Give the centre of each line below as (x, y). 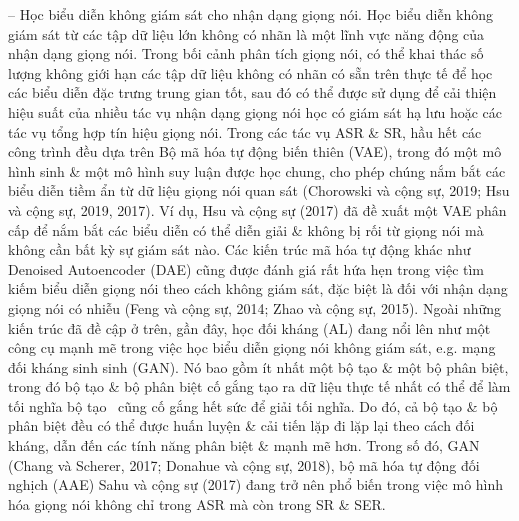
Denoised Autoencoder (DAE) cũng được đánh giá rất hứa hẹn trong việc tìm (246, 268)
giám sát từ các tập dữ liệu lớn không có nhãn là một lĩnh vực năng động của (246, 33)
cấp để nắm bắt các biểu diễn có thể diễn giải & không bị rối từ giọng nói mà (246, 229)
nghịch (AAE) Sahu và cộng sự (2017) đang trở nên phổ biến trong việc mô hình (256, 484)
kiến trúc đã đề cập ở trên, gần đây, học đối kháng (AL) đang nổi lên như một (249, 327)
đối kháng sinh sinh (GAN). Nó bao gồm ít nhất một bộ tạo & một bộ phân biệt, (258, 366)
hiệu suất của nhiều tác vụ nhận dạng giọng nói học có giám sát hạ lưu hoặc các (255, 111)
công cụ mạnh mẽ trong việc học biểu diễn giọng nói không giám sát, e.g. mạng (252, 347)
